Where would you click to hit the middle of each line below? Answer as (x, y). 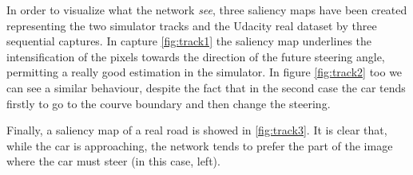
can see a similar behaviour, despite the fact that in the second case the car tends (206, 87)
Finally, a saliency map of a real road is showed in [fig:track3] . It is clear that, (197, 130)
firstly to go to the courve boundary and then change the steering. (169, 103)
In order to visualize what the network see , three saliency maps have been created (207, 10)
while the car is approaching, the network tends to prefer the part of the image (200, 145)
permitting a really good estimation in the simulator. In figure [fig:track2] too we (205, 72)
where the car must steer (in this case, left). (113, 161)
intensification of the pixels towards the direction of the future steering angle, (196, 56)
